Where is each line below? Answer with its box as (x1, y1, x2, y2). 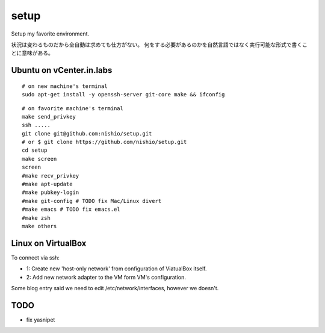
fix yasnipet (26, 316, 55, 323)
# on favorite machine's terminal (22, 105, 123, 111)
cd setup (22, 147, 48, 154)
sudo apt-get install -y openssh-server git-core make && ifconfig (22, 91, 225, 98)
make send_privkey (22, 113, 76, 120)
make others (22, 223, 57, 229)
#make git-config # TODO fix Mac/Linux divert (22, 198, 162, 204)
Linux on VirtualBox (11, 238, 87, 248)
